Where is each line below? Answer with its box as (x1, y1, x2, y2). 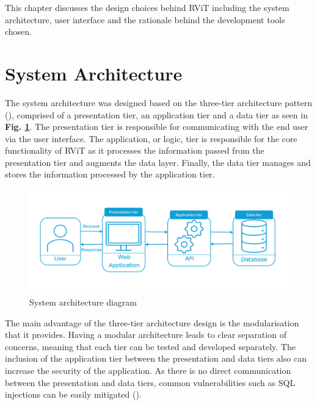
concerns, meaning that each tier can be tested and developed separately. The (5, 340, 296, 353)
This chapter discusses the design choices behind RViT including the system (5, 1, 290, 13)
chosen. (5, 25, 32, 38)
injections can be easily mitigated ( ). (5, 388, 142, 401)
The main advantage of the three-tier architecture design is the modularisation (5, 316, 299, 329)
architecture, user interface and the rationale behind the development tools (5, 13, 285, 26)
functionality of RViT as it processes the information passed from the (5, 144, 264, 157)
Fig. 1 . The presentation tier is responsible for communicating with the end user (5, 120, 308, 133)
